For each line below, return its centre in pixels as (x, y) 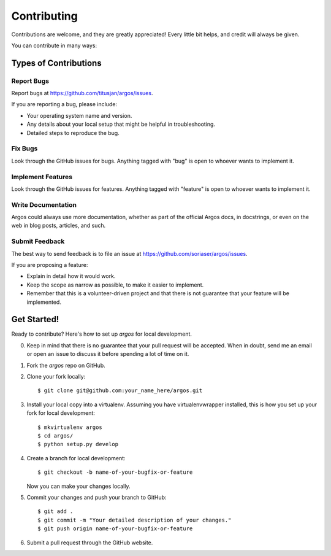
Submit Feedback (38, 241)
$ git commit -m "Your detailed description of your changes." (135, 520)
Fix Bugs (25, 149)
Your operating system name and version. (79, 115)
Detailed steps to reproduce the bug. (73, 133)
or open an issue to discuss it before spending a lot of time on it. (108, 354)
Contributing (44, 16)
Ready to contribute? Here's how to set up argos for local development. (102, 334)
